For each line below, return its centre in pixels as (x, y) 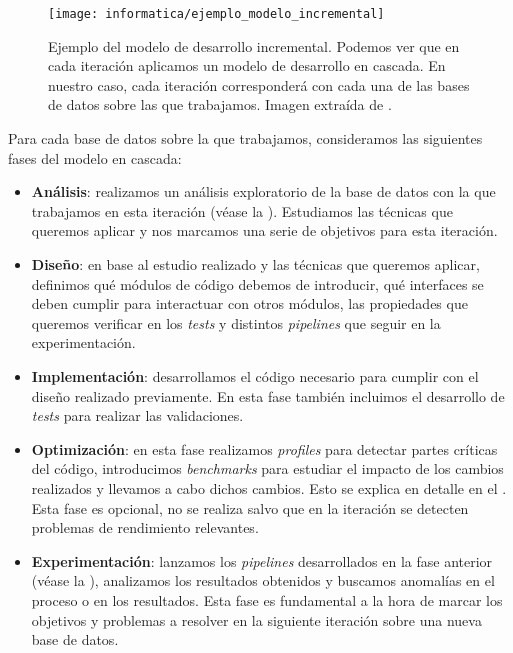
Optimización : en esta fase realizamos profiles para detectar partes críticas (264, 448)
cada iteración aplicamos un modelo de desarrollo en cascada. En (247, 65)
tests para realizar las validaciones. (137, 415)
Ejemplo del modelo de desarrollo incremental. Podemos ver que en (254, 45)
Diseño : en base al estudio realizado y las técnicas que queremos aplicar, (255, 264)
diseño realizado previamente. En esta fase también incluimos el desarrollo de (268, 395)
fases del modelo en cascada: (95, 157)
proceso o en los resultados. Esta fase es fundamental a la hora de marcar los (267, 599)
